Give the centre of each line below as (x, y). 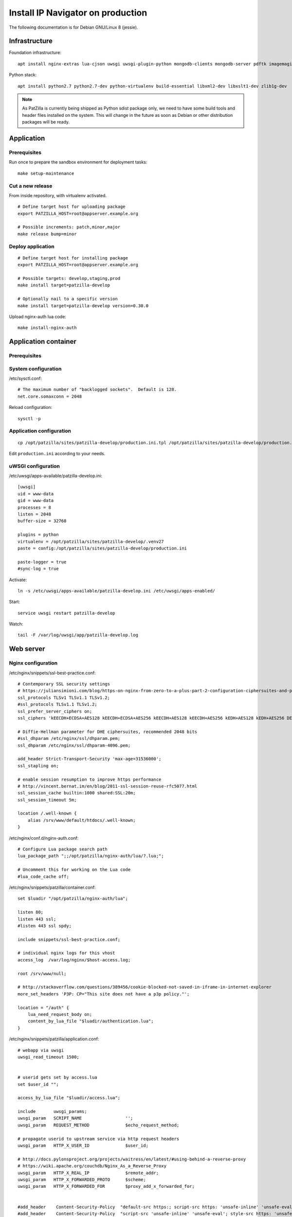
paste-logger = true (42, 562)
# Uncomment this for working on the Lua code (74, 870)
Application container (43, 341)
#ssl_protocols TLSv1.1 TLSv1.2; (57, 704)
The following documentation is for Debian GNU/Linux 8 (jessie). (73, 27)
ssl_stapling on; (38, 766)
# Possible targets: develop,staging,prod (69, 278)
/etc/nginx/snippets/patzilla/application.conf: (54, 1039)
